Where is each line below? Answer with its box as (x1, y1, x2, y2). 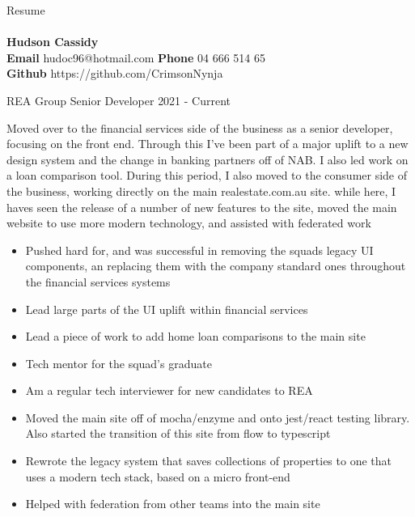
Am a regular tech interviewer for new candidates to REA (25, 382, 313, 399)
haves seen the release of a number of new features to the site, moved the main (6, 198, 397, 215)
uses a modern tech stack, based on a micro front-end (25, 468, 290, 485)
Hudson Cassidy (6, 33, 99, 50)
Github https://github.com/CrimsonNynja (6, 65, 223, 82)
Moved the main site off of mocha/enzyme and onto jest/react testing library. (25, 409, 410, 426)
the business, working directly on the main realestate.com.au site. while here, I (6, 182, 396, 199)
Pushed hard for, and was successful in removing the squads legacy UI (25, 241, 374, 258)
